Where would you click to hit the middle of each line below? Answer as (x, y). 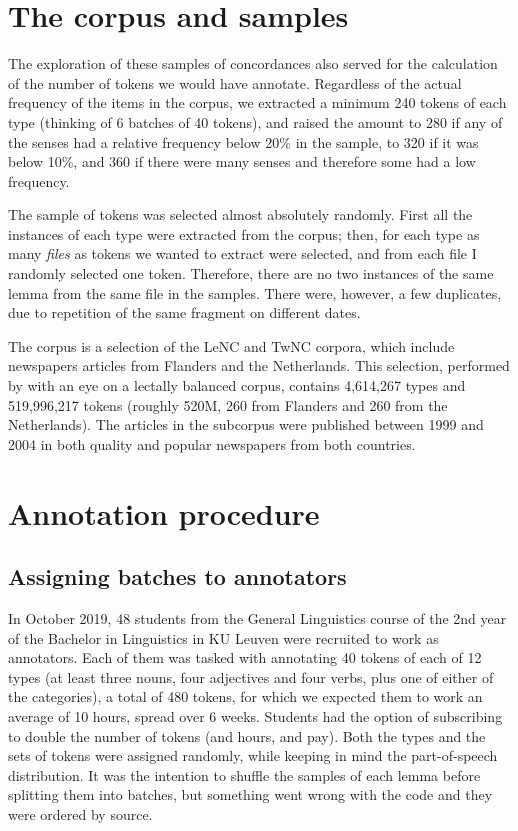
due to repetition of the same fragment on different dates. (184, 312)
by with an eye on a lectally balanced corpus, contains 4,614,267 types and (237, 385)
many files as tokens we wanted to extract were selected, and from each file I (242, 253)
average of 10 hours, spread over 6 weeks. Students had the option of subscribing (255, 715)
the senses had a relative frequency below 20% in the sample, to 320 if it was (243, 141)
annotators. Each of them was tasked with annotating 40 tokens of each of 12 (245, 657)
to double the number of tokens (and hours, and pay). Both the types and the (247, 735)
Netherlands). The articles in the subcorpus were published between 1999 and (246, 424)
